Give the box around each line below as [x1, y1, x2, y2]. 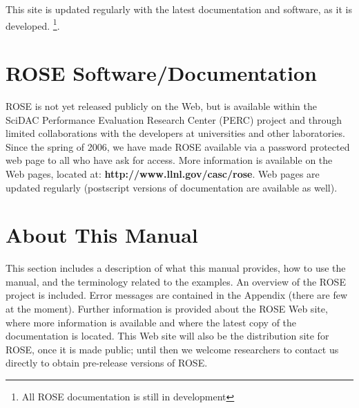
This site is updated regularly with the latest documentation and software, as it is [6, 2, 352, 16]
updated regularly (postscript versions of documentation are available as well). [6, 180, 338, 194]
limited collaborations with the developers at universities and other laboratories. [6, 126, 345, 140]
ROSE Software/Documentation [6, 59, 317, 87]
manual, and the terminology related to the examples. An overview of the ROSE [6, 274, 346, 288]
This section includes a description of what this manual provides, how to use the [6, 261, 346, 275]
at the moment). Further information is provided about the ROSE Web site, [6, 302, 328, 316]
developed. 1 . [6, 16, 60, 33]
